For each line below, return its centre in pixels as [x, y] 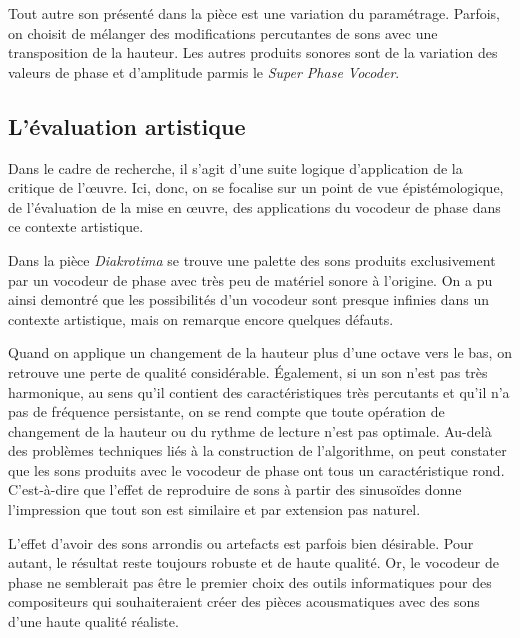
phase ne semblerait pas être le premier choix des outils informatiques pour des [250, 581]
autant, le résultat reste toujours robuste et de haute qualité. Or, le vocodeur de [253, 562]
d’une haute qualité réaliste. [93, 621]
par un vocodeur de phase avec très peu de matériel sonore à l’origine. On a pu [250, 279]
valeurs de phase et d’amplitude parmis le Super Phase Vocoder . [204, 71]
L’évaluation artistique [127, 125]
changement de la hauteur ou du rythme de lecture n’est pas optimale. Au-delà [250, 430]
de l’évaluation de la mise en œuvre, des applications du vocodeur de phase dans [254, 206]
